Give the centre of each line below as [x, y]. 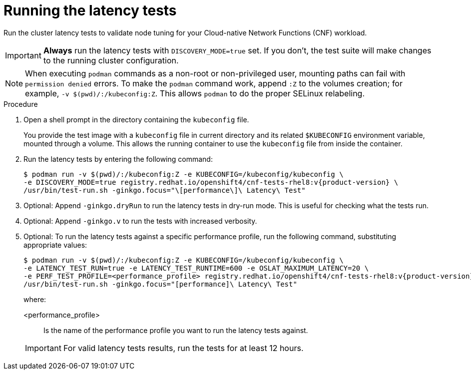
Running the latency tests [90, 10]
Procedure [21, 104]
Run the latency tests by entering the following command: [118, 159]
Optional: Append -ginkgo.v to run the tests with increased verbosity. [140, 221]
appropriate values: [55, 245]
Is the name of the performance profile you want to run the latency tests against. [176, 330]
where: [35, 299]
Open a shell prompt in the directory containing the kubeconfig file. [136, 119]
